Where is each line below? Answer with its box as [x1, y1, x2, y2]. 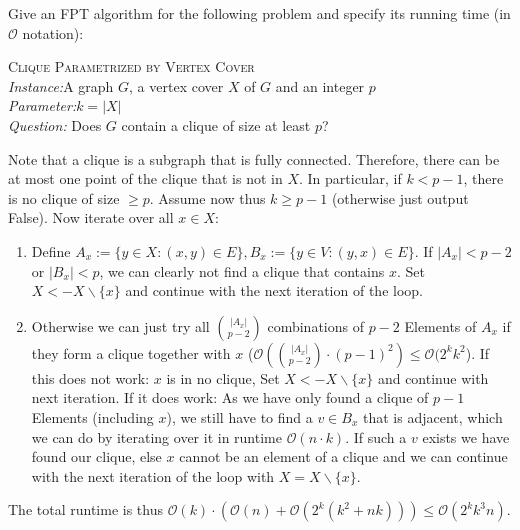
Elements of [404, 315, 477, 336]
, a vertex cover [129, 75, 224, 96]
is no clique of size [8, 187, 120, 208]
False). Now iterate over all [8, 207, 174, 228]
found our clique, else [31, 446, 162, 467]
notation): [22, 22, 84, 43]
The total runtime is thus [8, 499, 163, 520]
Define [31, 240, 71, 261]
